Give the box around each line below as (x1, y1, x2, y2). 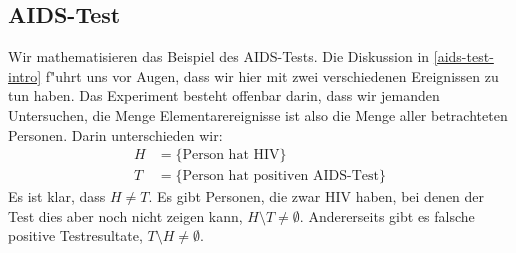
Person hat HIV (182, 148, 280, 163)
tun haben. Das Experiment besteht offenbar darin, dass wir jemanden (8, 85, 440, 106)
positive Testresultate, (8, 225, 143, 246)
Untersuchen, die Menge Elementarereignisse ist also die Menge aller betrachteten (8, 104, 508, 125)
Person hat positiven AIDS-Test (182, 169, 380, 184)
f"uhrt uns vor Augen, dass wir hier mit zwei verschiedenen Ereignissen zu (45, 65, 499, 86)
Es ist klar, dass (8, 186, 106, 207)
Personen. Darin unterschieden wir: (8, 124, 223, 145)
